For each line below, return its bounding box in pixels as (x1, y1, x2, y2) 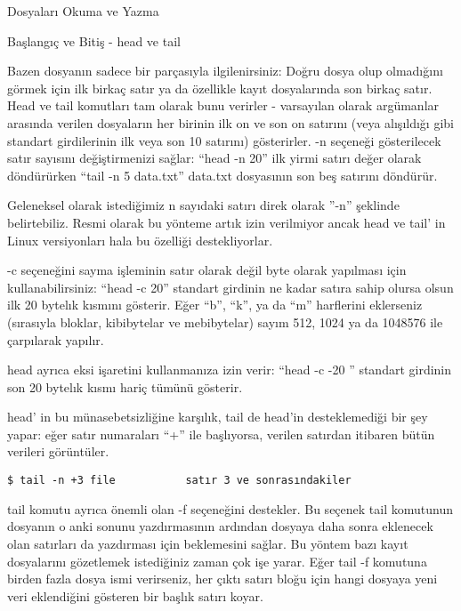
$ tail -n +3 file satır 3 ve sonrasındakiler (7, 474, 352, 487)
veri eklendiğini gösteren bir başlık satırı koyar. (7, 586, 263, 605)
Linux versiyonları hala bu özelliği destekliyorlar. (7, 230, 273, 249)
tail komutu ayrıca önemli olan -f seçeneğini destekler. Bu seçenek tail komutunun (7, 499, 453, 518)
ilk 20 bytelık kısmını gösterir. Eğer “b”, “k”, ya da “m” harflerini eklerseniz (7, 295, 423, 314)
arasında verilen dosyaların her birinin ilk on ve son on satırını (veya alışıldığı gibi (7, 113, 454, 132)
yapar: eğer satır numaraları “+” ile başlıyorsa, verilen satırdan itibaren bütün (7, 424, 435, 443)
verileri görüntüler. (7, 442, 109, 461)
